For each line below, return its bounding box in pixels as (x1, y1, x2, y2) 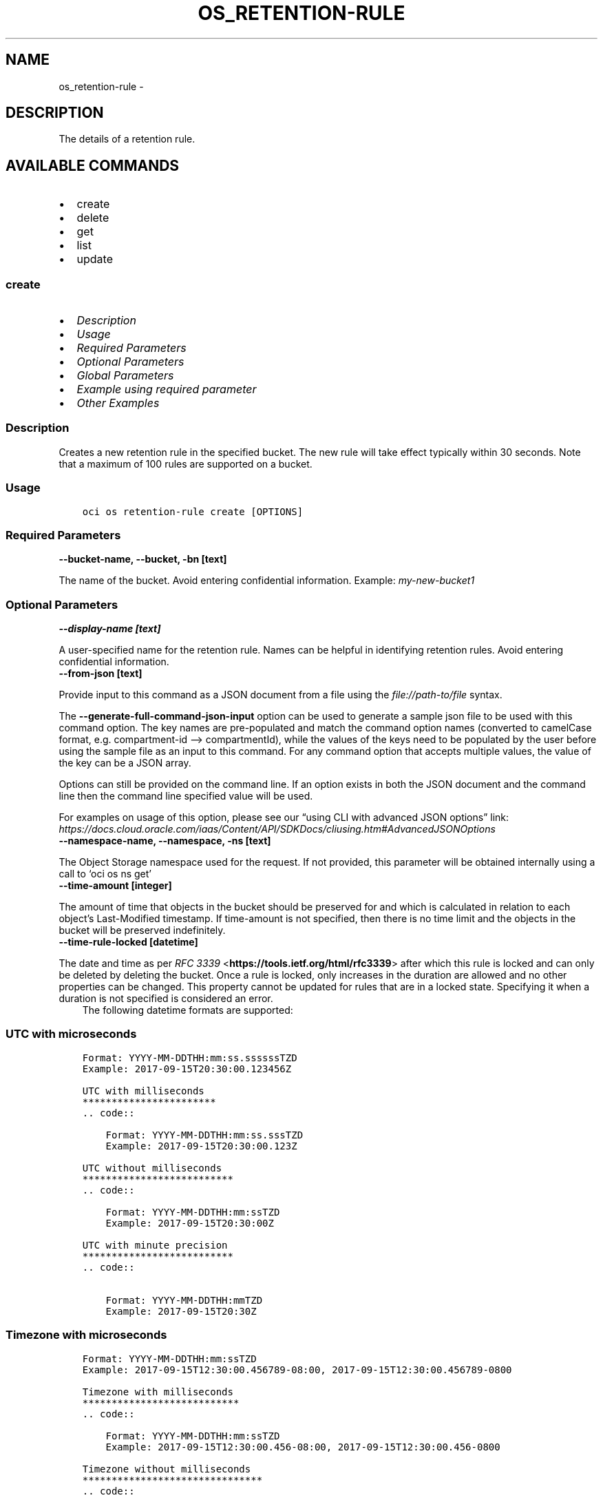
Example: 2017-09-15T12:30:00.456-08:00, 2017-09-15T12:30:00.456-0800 (105, 1441, 500, 1452)
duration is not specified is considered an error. (59, 992, 273, 1005)
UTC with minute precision (82, 1239, 228, 1251)
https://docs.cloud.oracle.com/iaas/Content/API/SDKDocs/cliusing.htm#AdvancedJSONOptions (59, 823, 496, 835)
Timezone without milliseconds (82, 1463, 251, 1475)
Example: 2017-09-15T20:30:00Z (105, 1217, 274, 1229)
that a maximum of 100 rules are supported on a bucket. (59, 457, 313, 470)
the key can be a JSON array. (59, 757, 191, 769)
